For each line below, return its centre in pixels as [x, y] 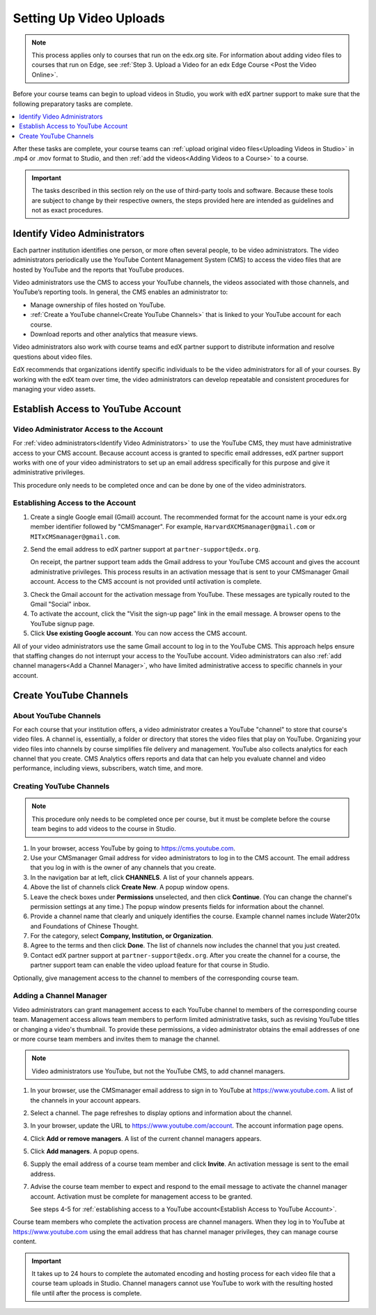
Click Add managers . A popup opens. [85, 1151]
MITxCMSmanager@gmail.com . [76, 536]
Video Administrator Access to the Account [88, 429]
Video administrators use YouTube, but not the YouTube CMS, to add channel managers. [158, 1071]
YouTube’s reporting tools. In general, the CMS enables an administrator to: [120, 292]
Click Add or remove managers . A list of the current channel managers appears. [146, 1138]
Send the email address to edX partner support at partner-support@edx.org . [145, 550]
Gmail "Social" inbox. [61, 604]
